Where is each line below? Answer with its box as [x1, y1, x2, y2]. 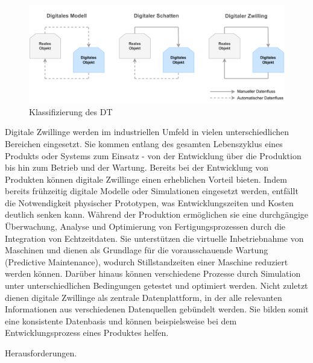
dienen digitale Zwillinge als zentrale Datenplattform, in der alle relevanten [5, 291, 282, 303]
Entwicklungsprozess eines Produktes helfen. [5, 326, 169, 339]
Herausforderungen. [5, 347, 77, 359]
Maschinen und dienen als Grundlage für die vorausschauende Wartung [5, 244, 268, 256]
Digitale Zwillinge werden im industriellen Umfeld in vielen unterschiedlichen [5, 125, 289, 138]
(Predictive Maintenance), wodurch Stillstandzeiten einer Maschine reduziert [5, 255, 288, 268]
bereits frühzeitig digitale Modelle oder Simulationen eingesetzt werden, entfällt [5, 185, 299, 197]
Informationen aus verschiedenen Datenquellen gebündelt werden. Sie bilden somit [5, 303, 309, 315]
